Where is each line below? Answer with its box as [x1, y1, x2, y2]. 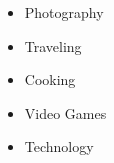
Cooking [24, 69, 76, 90]
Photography [24, 2, 104, 22]
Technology [24, 136, 94, 157]
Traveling [24, 35, 82, 56]
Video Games [24, 102, 107, 123]
